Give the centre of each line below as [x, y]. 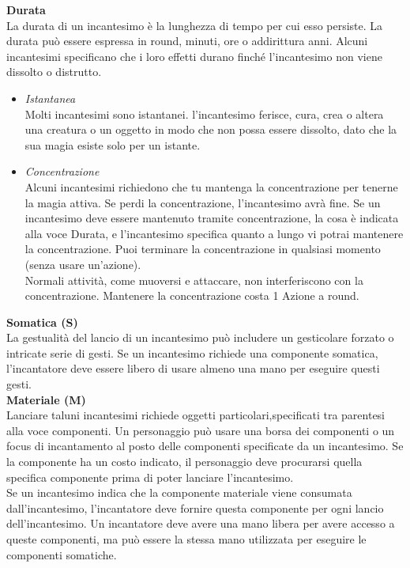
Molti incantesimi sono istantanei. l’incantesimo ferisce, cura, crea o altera [204, 114]
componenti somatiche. [62, 554]
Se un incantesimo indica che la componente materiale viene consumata [179, 492]
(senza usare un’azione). [83, 264]
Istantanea [50, 98]
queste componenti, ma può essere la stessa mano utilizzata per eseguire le [186, 539]
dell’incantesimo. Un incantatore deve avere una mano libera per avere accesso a [201, 523]
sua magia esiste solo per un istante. [113, 144]
